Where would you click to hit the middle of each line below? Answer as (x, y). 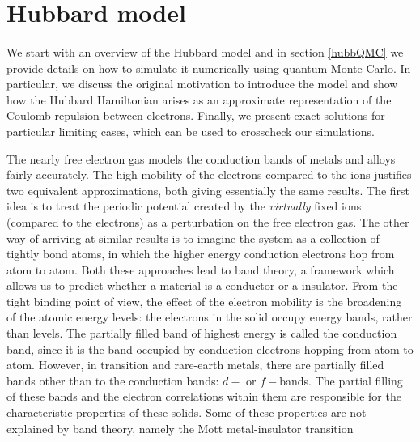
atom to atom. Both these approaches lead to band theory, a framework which (201, 269)
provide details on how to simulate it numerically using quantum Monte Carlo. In (209, 68)
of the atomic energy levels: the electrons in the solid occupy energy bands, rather (210, 317)
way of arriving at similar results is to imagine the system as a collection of (193, 238)
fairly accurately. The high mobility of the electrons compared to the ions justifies (209, 174)
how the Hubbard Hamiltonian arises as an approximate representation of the (199, 99)
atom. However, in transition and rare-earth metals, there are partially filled (195, 365)
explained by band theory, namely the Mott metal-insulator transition (180, 428)
